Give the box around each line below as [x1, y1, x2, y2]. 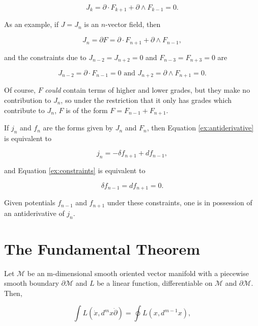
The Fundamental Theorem [4, 238, 200, 259]
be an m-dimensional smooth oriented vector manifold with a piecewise [27, 267, 249, 278]
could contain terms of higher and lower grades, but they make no [45, 85, 250, 95]
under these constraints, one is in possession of [107, 197, 252, 208]
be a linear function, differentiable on [97, 278, 213, 288]
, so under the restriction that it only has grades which [61, 95, 232, 105]
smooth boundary [4, 278, 59, 288]
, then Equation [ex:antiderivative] [147, 122, 254, 133]
